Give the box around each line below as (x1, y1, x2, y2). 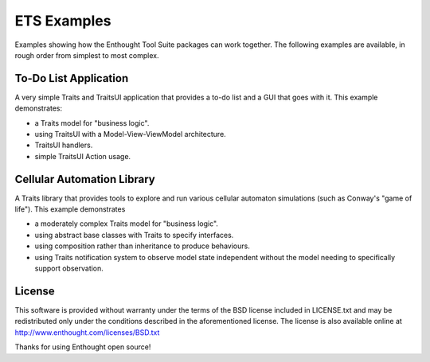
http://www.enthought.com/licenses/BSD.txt (14, 327, 160, 337)
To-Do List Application (14, 72, 129, 85)
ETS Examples (14, 12, 111, 29)
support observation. (34, 263, 104, 274)
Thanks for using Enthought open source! (14, 342, 151, 352)
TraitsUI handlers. (34, 140, 93, 150)
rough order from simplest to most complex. (14, 50, 159, 60)
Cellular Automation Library (14, 172, 155, 186)
